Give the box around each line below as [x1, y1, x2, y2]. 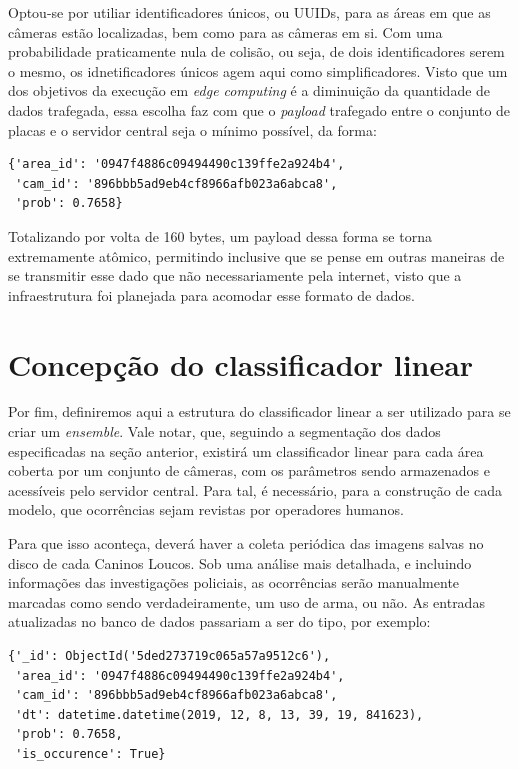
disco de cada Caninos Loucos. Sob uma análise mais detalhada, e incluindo [8, 552, 472, 573]
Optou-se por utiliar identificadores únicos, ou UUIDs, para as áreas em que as [8, 2, 491, 22]
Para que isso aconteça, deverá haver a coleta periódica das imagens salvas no [8, 533, 484, 553]
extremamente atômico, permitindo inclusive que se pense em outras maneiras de [8, 245, 505, 266]
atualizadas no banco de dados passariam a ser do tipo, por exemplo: [8, 611, 431, 632]
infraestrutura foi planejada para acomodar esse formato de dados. [8, 284, 415, 305]
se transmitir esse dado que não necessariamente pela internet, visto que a [8, 265, 462, 286]
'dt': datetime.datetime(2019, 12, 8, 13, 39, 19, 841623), [15, 707, 424, 722]
